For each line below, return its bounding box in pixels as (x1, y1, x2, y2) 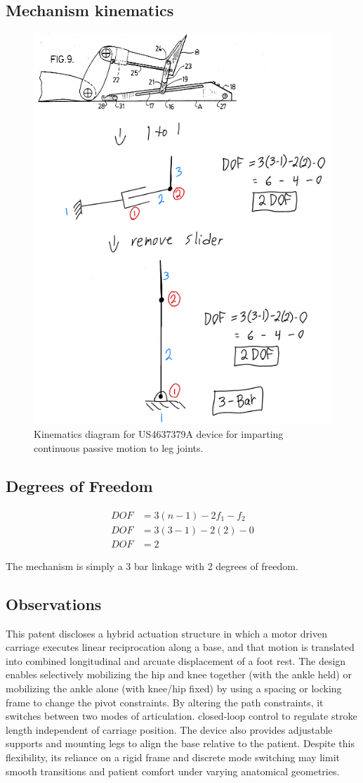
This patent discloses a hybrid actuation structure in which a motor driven (6, 626, 327, 640)
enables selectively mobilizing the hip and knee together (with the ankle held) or (6, 667, 352, 682)
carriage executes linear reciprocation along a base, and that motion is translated (6, 640, 355, 654)
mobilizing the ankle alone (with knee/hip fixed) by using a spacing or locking (6, 681, 342, 695)
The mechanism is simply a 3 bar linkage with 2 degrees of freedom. (6, 558, 298, 573)
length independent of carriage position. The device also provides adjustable (6, 722, 333, 737)
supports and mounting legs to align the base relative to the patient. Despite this (6, 736, 355, 751)
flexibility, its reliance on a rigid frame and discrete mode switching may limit (6, 749, 340, 764)
